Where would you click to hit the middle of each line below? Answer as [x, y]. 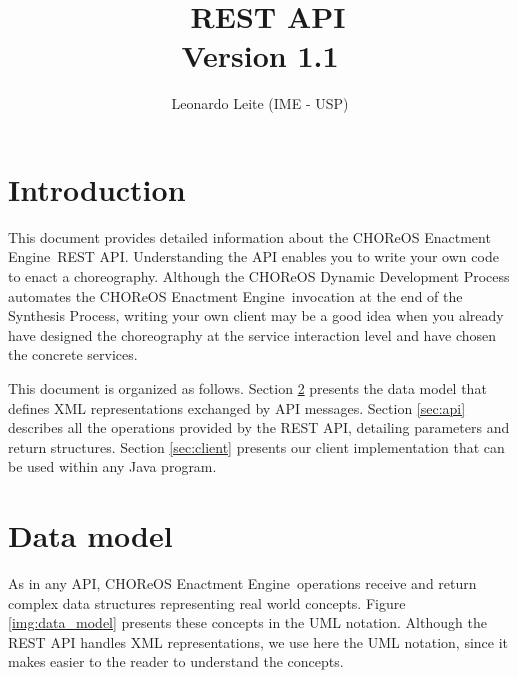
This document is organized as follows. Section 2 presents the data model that [247, 388]
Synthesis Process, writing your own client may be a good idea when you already [256, 315]
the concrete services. [73, 354]
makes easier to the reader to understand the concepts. [176, 661]
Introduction [97, 188]
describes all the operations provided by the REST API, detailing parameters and [259, 427]
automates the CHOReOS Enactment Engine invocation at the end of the [235, 295]
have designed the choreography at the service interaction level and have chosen [252, 334]
